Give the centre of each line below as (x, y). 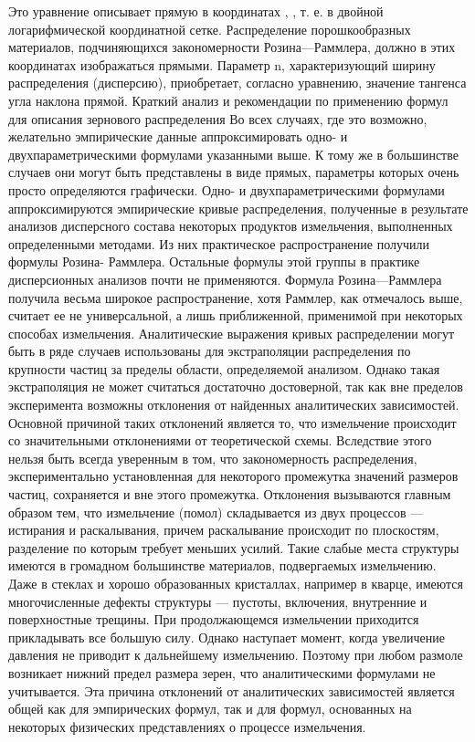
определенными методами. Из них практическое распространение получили (219, 243)
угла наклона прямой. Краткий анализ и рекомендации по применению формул (228, 100)
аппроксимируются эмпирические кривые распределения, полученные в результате (238, 208)
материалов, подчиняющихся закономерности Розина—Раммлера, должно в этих (232, 47)
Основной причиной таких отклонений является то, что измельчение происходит (232, 422)
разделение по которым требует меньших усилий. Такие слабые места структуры (234, 547)
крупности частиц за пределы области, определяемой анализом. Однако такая (224, 368)
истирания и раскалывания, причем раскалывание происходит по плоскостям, (224, 530)
